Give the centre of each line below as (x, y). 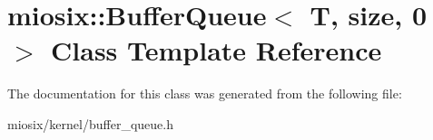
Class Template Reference (216, 50)
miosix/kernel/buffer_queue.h (90, 123)
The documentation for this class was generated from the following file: (205, 93)
